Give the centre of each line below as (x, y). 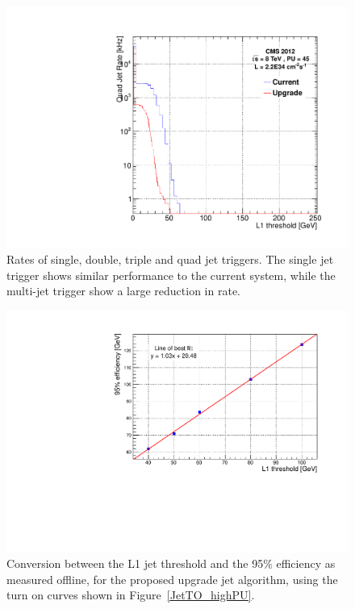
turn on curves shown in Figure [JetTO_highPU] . (131, 595)
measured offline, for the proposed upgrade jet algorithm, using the (172, 579)
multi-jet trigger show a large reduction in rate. (123, 291)
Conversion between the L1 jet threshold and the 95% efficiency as (171, 563)
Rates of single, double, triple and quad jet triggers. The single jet (170, 259)
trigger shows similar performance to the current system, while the (171, 275)
